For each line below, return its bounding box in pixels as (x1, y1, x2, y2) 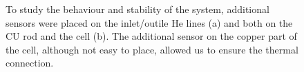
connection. (6, 56, 54, 70)
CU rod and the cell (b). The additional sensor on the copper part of (6, 29, 297, 43)
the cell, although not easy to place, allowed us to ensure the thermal (6, 42, 298, 56)
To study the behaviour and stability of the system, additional (6, 2, 269, 16)
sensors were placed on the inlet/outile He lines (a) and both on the (6, 15, 293, 29)
